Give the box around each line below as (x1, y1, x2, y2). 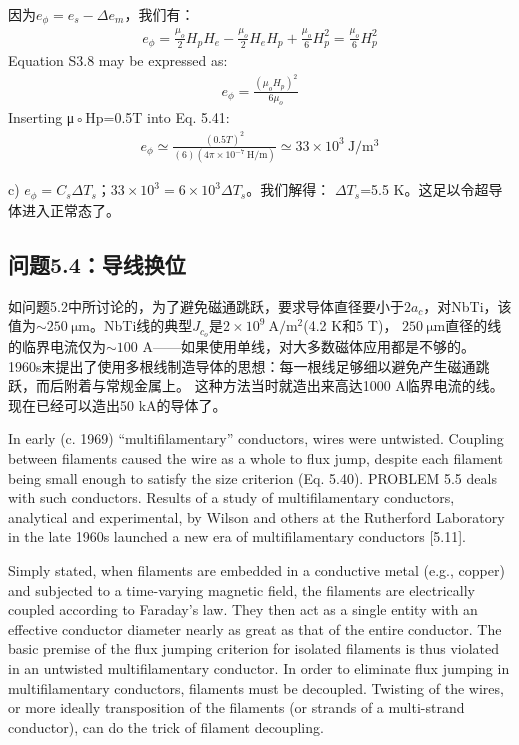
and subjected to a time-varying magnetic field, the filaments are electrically (8, 579, 475, 600)
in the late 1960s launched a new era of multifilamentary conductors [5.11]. (8, 526, 466, 547)
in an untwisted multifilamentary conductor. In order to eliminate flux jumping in (8, 657, 510, 678)
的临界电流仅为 (8, 336, 106, 356)
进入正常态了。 (21, 199, 120, 220)
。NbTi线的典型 (90, 315, 193, 336)
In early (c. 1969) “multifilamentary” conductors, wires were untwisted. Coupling (8, 428, 504, 449)
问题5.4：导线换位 (8, 248, 186, 279)
